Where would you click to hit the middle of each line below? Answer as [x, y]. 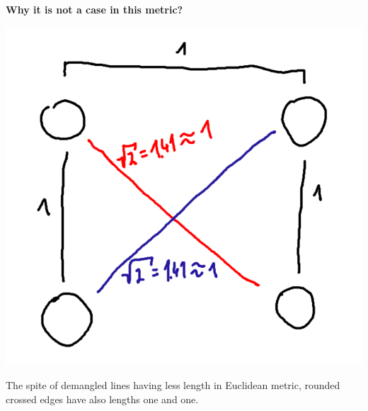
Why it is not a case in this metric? [94, 9]
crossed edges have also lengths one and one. [102, 399]
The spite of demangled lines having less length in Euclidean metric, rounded [173, 385]
